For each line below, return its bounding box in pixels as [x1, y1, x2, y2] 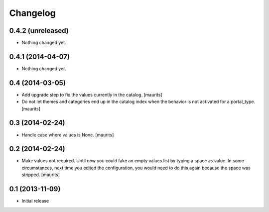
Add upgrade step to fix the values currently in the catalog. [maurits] [21, 92, 162, 98]
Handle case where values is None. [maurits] [21, 132, 114, 138]
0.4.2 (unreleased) [9, 26, 69, 35]
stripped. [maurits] [21, 172, 60, 178]
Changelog [9, 7, 56, 18]
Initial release [21, 198, 49, 204]
